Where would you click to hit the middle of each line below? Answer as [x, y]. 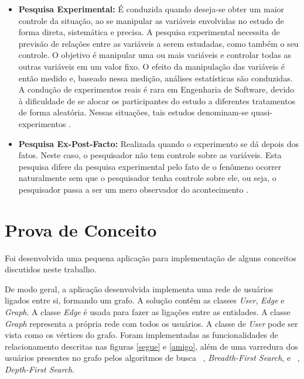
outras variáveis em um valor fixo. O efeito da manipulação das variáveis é [152, 66]
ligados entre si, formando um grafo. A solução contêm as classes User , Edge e [145, 300]
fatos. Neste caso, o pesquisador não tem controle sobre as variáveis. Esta [150, 155]
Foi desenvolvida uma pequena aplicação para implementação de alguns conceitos [151, 257]
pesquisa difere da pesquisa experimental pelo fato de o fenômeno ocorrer [150, 166]
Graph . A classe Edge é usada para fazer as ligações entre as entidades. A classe [148, 312]
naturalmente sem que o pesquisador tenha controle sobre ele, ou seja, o [147, 178]
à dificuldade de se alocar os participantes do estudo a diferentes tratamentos [157, 100]
